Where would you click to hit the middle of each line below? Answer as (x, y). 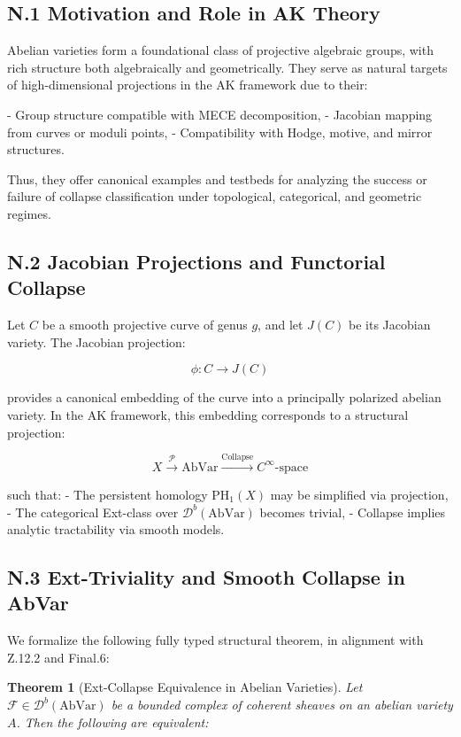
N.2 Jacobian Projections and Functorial (196, 261)
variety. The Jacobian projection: (96, 341)
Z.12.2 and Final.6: (58, 657)
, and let (280, 325)
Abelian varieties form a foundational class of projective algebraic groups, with (220, 50)
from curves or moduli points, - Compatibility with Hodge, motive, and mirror (220, 132)
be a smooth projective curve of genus (145, 325)
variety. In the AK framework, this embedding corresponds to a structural (208, 414)
